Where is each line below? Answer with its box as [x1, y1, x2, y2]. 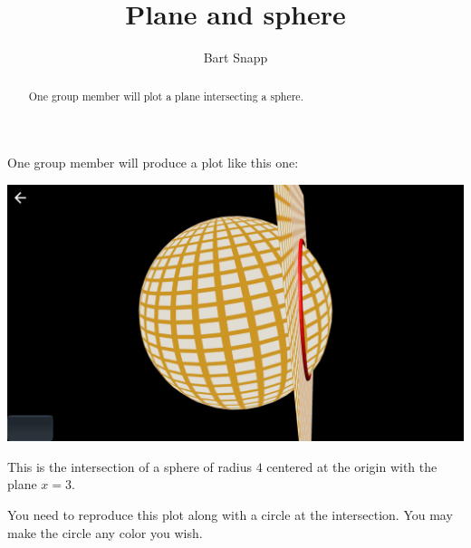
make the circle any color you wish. [7, 523, 203, 542]
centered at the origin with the [266, 457, 437, 476]
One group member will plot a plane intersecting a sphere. [28, 88, 303, 103]
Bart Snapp [203, 48, 268, 67]
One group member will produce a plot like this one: [7, 153, 299, 172]
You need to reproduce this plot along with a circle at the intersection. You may [7, 505, 453, 524]
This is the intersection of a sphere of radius [7, 457, 252, 476]
